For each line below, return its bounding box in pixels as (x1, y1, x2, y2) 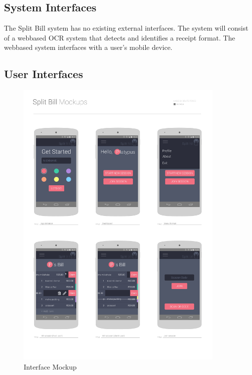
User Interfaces (4, 66, 83, 82)
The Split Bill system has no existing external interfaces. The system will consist (4, 23, 249, 33)
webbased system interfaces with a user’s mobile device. (4, 42, 172, 52)
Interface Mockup (24, 361, 77, 372)
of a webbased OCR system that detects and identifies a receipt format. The (4, 32, 235, 42)
